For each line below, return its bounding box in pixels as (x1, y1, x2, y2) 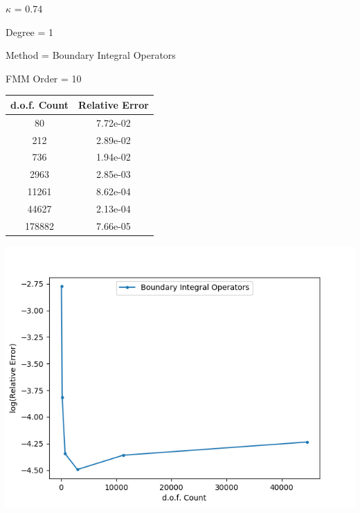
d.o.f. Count (10, 97, 69, 111)
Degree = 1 (6, 24, 54, 39)
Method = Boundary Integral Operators (6, 48, 176, 62)
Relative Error (78, 97, 149, 111)
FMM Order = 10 (6, 71, 82, 85)
